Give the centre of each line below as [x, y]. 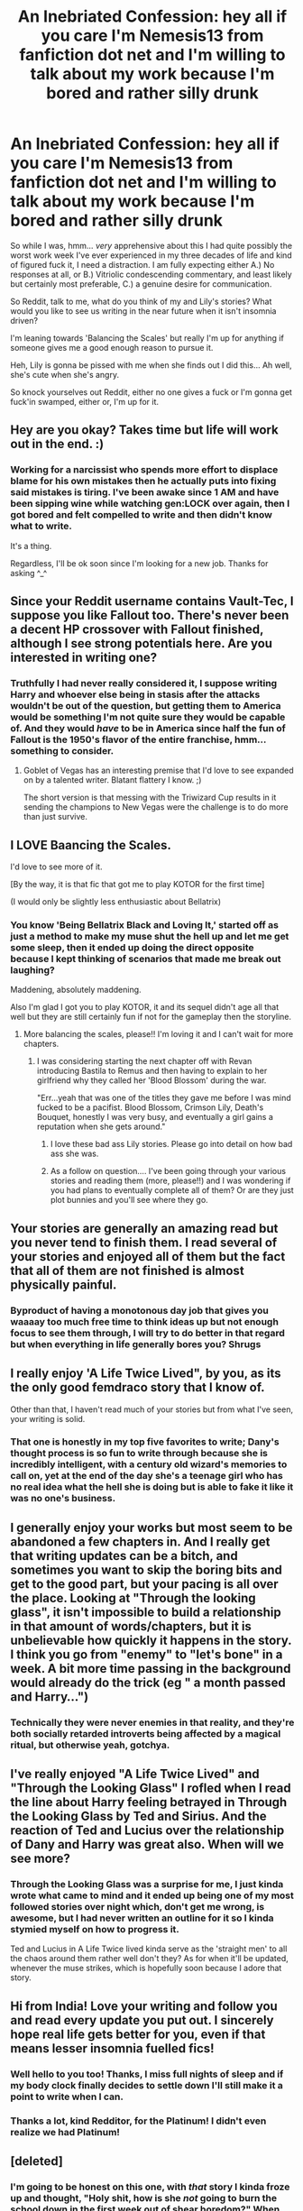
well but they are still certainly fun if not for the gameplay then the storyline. [151, 1017]
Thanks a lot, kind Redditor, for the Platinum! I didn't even [138, 2121]
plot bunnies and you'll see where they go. [129, 1200]
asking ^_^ [29, 573]
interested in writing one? [84, 658]
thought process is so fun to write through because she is [139, 1454]
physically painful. [64, 1284]
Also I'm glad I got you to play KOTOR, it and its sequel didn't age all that [144, 1007]
